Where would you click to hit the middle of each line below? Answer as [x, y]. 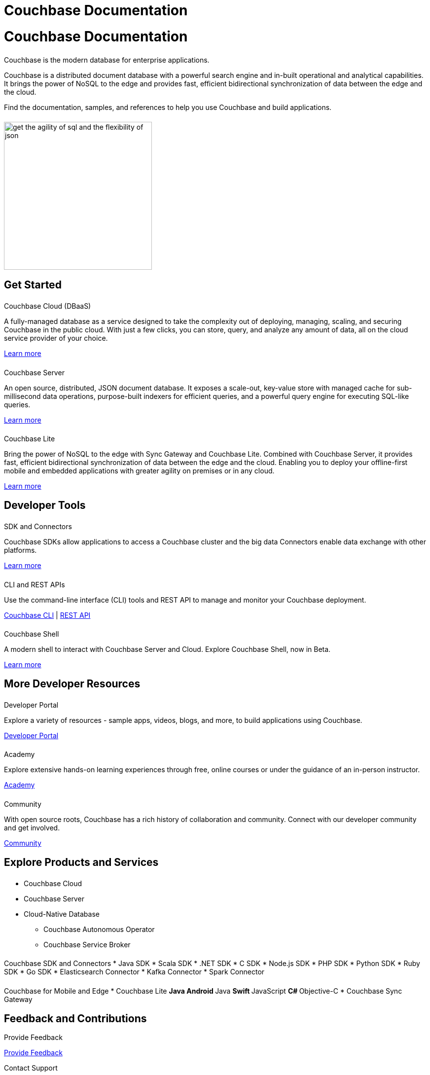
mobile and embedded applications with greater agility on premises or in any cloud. [139, 471]
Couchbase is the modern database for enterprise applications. [107, 60]
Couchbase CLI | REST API [47, 615]
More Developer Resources [72, 683]
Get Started [33, 285]
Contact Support [31, 1068]
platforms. [20, 550]
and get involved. [32, 828]
